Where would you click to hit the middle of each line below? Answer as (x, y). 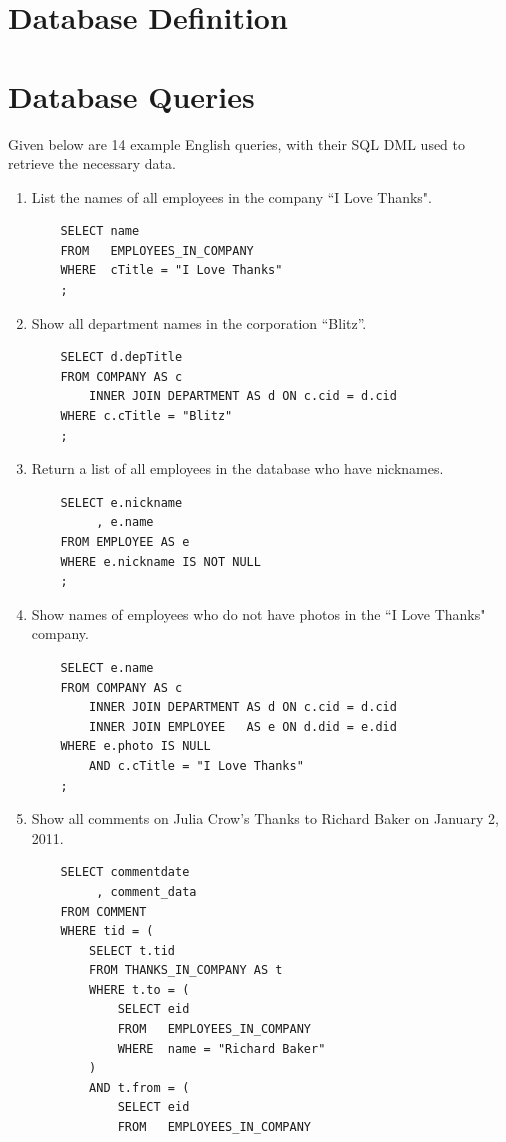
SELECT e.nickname (121, 502)
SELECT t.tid (132, 950)
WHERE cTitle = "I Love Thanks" (171, 270)
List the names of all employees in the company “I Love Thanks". (231, 196)
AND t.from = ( (139, 1087)
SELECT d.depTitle (121, 357)
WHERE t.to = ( (139, 989)
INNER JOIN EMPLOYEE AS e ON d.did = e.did (243, 726)
